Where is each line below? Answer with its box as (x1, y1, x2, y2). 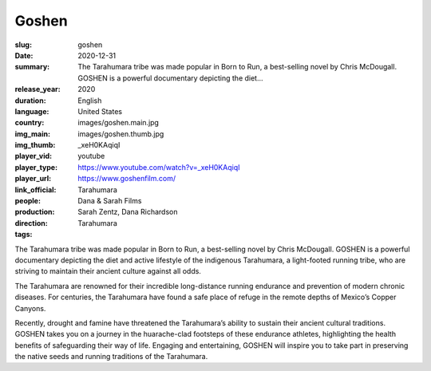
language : (14, 106, 49, 116)
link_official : (14, 184, 57, 195)
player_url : (14, 174, 52, 184)
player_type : (14, 162, 58, 172)
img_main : (14, 128, 51, 139)
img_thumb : (14, 140, 56, 150)
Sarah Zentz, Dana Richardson (77, 207, 178, 217)
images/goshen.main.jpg (77, 118, 160, 128)
